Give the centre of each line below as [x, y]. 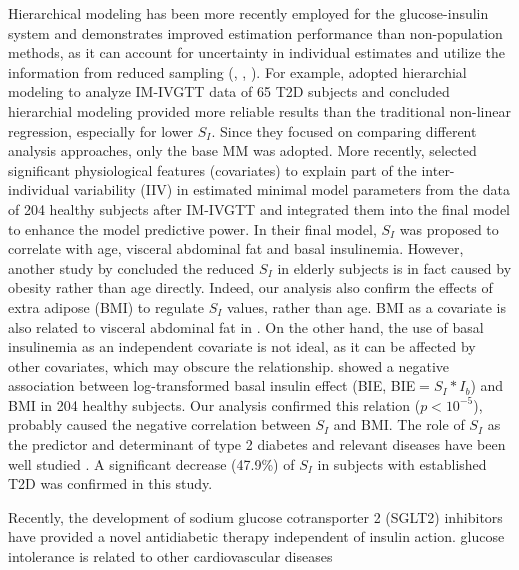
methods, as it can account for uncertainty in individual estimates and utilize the [257, 52]
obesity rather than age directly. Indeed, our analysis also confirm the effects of [250, 287]
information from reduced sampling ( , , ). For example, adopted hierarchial [237, 71]
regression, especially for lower [101, 130]
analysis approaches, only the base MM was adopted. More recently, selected [242, 150]
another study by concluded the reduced [131, 267]
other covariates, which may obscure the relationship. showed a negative [229, 365]
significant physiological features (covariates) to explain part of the [212, 169]
